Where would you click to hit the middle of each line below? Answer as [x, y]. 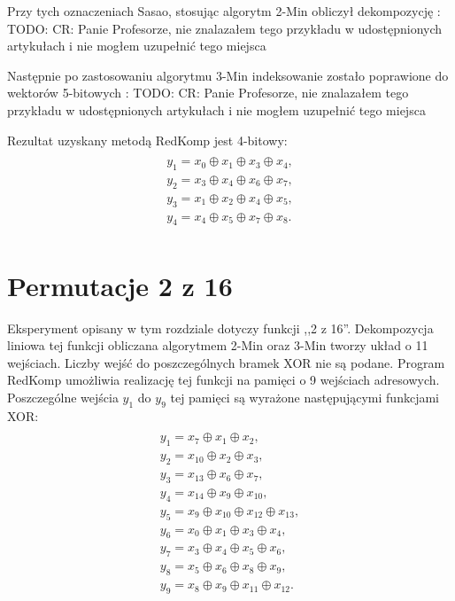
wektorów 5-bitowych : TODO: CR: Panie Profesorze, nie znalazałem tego [208, 93]
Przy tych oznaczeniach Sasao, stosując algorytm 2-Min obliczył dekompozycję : [224, 11]
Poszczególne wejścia [63, 398]
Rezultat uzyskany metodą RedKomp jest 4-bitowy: [147, 140]
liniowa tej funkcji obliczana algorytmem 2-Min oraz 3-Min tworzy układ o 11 [218, 345]
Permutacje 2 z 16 [120, 285]
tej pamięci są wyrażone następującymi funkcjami [305, 398]
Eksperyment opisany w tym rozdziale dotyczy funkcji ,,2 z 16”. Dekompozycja [220, 328]
